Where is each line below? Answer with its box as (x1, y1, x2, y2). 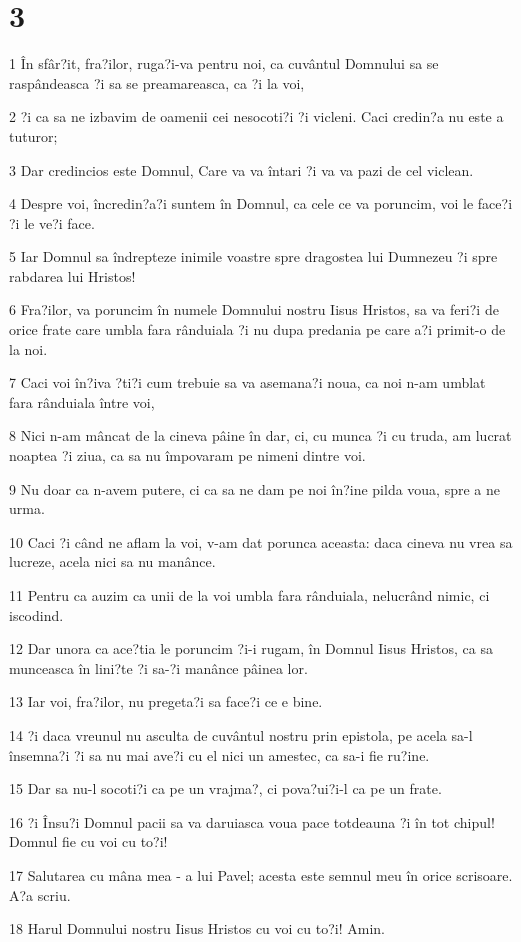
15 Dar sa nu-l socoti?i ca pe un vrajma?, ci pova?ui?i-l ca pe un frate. (9, 778, 442, 799)
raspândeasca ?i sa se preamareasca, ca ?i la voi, (9, 72, 305, 93)
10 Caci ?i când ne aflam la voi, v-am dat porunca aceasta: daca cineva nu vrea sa (9, 531, 513, 552)
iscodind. (9, 604, 64, 625)
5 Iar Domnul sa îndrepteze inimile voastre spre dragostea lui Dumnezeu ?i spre (9, 246, 498, 267)
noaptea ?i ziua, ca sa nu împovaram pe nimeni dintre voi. (9, 445, 366, 466)
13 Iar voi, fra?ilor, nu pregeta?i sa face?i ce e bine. (9, 691, 323, 712)
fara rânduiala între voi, (9, 391, 155, 412)
